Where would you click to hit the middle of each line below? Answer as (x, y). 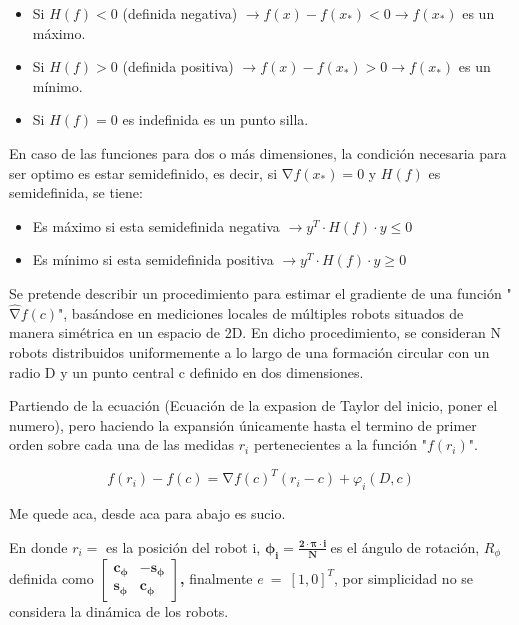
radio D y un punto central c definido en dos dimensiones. (186, 371)
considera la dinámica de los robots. (119, 610)
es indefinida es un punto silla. (215, 119)
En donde (38, 546)
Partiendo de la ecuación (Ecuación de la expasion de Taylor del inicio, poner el (253, 405)
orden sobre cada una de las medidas (122, 444)
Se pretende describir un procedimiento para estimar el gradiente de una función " (260, 292)
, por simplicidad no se (404, 577)
